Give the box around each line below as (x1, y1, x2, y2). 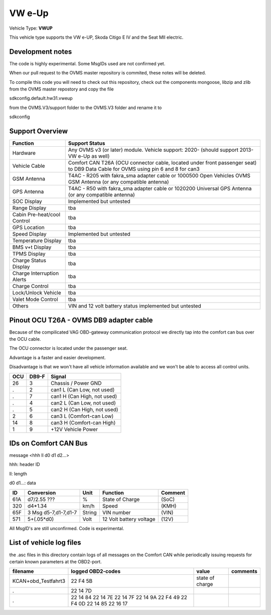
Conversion (27, 489, 56, 496)
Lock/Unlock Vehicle (12, 289, 61, 296)
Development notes (9, 47, 72, 56)
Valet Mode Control (12, 296, 58, 303)
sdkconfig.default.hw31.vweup (9, 95, 73, 101)
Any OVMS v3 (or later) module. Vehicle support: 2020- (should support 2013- (68, 146, 253, 153)
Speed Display (12, 231, 47, 238)
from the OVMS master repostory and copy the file (9, 86, 114, 92)
